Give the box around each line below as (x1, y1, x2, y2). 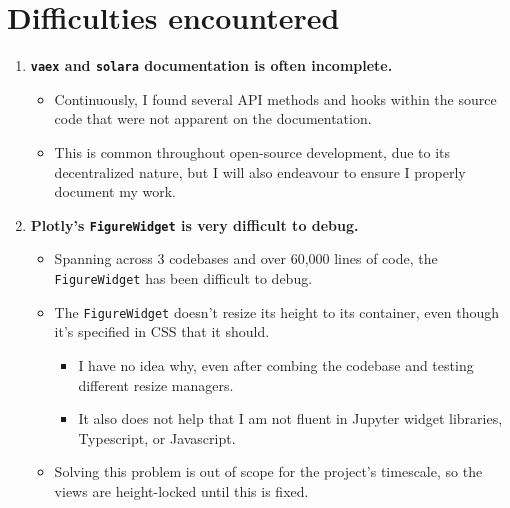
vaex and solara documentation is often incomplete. (30, 55, 393, 76)
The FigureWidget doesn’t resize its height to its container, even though (54, 301, 500, 322)
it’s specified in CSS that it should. (54, 321, 270, 342)
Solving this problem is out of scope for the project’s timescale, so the (54, 461, 483, 482)
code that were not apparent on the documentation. (54, 108, 372, 129)
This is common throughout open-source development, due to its (54, 141, 451, 162)
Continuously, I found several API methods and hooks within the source (54, 88, 497, 109)
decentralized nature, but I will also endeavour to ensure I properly (54, 161, 466, 182)
